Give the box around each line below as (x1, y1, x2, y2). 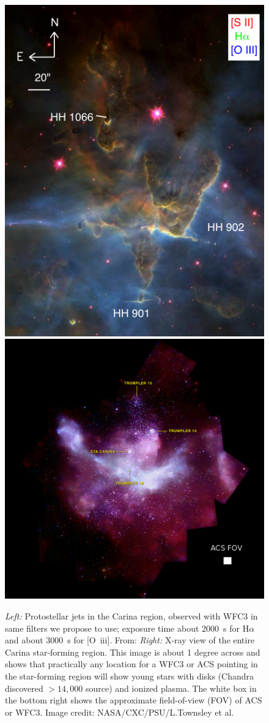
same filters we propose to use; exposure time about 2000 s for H (5, 621, 249, 634)
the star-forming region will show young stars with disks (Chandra (5, 669, 254, 682)
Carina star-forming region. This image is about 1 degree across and (5, 645, 260, 658)
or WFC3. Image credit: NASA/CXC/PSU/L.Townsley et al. (5, 705, 234, 718)
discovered (5, 681, 43, 694)
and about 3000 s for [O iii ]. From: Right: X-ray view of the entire (5, 634, 255, 646)
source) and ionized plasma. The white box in (85, 681, 257, 694)
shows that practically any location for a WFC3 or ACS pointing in (5, 657, 258, 670)
